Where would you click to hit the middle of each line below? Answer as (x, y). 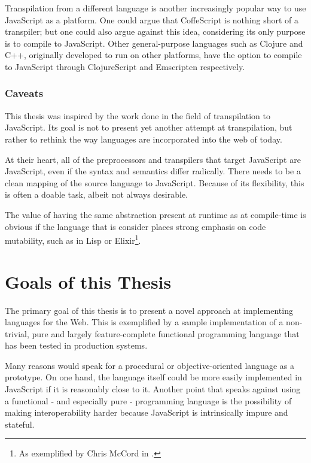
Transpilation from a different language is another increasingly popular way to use (155, 8)
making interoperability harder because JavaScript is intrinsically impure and (147, 412)
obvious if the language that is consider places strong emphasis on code (135, 226)
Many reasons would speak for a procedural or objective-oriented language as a (150, 365)
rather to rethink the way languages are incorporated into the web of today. (144, 139)
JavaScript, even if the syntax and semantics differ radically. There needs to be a (153, 171)
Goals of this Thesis (88, 281)
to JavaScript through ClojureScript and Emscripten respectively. (125, 66)
